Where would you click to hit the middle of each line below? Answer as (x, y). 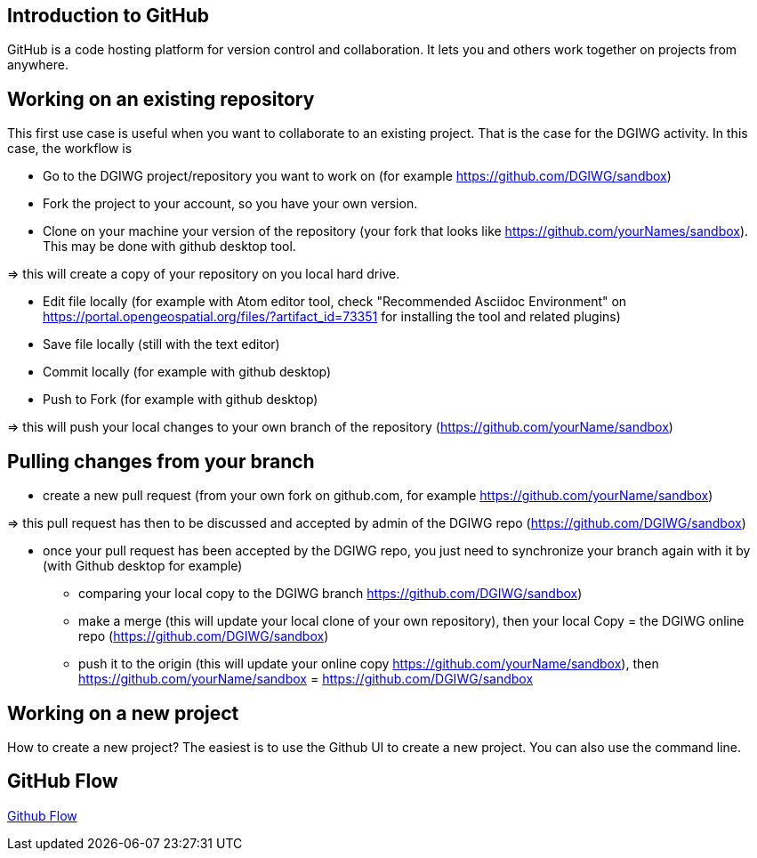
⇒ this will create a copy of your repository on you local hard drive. (204, 274)
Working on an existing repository (161, 99)
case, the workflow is (70, 149)
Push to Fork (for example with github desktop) (181, 400)
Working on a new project (123, 713)
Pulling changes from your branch (161, 461)
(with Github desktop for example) (143, 566)
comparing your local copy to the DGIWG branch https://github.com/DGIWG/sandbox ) (330, 594)
